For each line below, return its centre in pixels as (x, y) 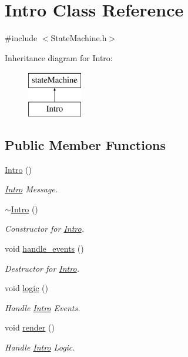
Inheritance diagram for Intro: (59, 57)
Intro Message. (31, 189)
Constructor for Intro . (44, 228)
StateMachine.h (79, 38)
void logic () (26, 288)
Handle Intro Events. (43, 307)
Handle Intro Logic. (40, 347)
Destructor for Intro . (42, 268)
